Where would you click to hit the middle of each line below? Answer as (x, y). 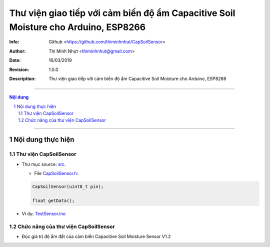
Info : (14, 42)
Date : (15, 60)
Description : (22, 78)
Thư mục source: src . (44, 164)
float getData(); (53, 200)
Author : (17, 51)
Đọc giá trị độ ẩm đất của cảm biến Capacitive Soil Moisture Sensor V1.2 (96, 236)
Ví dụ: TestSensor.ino (44, 213)
